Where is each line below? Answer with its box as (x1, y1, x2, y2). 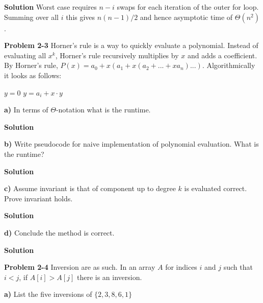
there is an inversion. (76, 271, 142, 282)
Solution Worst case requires (4, 2, 97, 12)
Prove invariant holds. (4, 193, 73, 203)
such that (223, 262, 253, 272)
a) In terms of (4, 104, 48, 115)
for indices (165, 262, 197, 272)
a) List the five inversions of (4, 289, 92, 299)
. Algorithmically (202, 60, 255, 71)
